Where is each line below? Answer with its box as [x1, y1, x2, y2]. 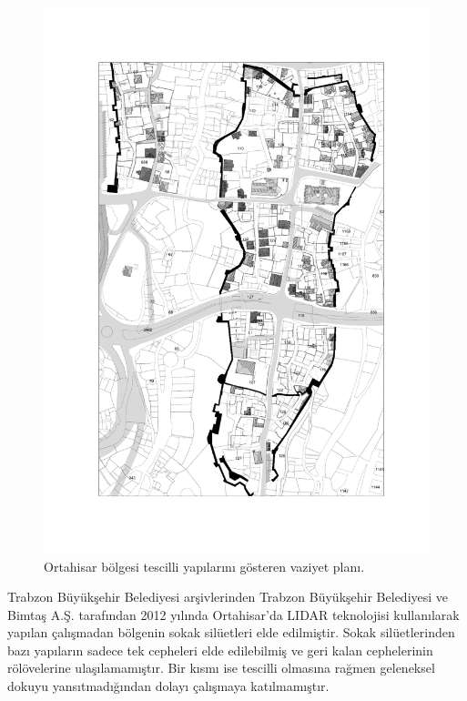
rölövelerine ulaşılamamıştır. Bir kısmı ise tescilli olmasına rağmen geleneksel [7, 658, 435, 677]
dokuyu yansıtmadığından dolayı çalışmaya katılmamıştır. [7, 676, 330, 696]
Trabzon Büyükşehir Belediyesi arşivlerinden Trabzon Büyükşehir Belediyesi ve [7, 587, 449, 606]
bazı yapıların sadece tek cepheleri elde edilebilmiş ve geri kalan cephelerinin [7, 640, 433, 659]
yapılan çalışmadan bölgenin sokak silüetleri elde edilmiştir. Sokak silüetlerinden [7, 623, 455, 642]
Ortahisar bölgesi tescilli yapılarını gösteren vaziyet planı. [44, 556, 365, 575]
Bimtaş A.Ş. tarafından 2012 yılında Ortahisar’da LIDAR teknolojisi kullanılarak [7, 604, 460, 624]
